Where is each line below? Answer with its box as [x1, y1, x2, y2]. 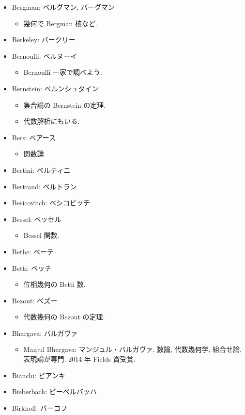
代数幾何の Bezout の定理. [23, 312, 105, 322]
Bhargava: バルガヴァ [12, 328, 78, 338]
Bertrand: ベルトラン [12, 181, 77, 191]
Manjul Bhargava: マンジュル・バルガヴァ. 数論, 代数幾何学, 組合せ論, [23, 344, 242, 354]
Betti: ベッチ [12, 263, 52, 273]
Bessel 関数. [23, 230, 60, 240]
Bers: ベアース [12, 132, 56, 142]
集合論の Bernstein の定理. [23, 100, 106, 110]
